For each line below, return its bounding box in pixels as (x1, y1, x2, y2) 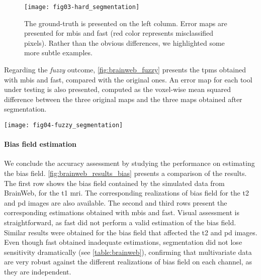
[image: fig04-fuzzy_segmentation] (4, 122, 123, 129)
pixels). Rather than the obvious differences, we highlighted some (24, 37, 225, 48)
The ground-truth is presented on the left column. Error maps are (24, 18, 227, 28)
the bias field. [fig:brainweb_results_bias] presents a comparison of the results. (4, 168, 247, 178)
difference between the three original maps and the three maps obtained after (4, 94, 242, 104)
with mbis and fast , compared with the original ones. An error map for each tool (4, 74, 252, 84)
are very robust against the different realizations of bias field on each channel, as (4, 256, 252, 267)
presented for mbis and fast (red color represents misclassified (24, 28, 214, 38)
